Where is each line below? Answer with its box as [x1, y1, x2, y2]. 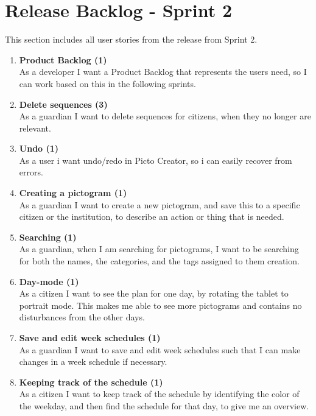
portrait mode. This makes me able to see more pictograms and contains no [19, 298, 302, 311]
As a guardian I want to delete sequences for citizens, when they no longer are [19, 110, 311, 122]
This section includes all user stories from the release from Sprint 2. [5, 33, 258, 46]
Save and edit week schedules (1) [19, 331, 161, 344]
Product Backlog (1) [19, 53, 107, 66]
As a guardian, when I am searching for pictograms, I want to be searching [19, 242, 299, 255]
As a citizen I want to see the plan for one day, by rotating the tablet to [19, 287, 289, 300]
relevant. [19, 121, 51, 134]
